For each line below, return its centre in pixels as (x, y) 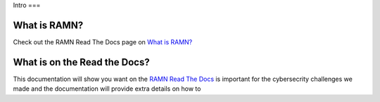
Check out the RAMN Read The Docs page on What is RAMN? (103, 42)
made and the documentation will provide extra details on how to (107, 89)
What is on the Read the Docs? (82, 62)
